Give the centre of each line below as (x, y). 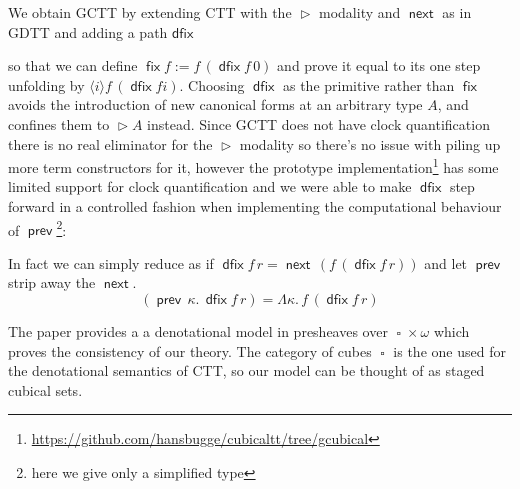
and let (446, 262)
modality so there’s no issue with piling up (370, 143)
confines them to (59, 123)
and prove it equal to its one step (379, 65)
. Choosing (212, 84)
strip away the (52, 282)
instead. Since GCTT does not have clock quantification (318, 123)
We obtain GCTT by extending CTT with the (150, 12)
